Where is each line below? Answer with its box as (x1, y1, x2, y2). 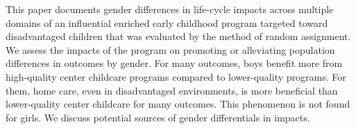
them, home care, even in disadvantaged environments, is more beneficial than (6, 83, 338, 97)
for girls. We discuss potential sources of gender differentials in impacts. (6, 110, 310, 124)
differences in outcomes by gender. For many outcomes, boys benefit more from (6, 56, 343, 70)
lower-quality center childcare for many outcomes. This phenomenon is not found (6, 97, 350, 111)
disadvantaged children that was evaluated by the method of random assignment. (6, 29, 351, 43)
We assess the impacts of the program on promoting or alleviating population (6, 42, 335, 57)
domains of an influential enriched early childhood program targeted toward (6, 15, 328, 30)
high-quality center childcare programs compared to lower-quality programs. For (6, 69, 346, 83)
